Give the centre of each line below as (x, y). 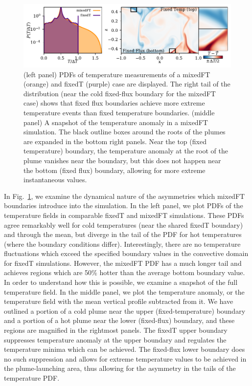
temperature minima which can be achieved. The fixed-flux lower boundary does (125, 349)
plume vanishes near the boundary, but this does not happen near (122, 160)
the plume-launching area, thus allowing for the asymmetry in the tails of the (120, 368)
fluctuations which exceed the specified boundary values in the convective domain (126, 253)
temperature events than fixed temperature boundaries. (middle (119, 112)
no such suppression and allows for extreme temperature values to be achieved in (125, 358)
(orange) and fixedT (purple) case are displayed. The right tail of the (127, 84)
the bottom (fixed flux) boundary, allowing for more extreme (115, 170)
